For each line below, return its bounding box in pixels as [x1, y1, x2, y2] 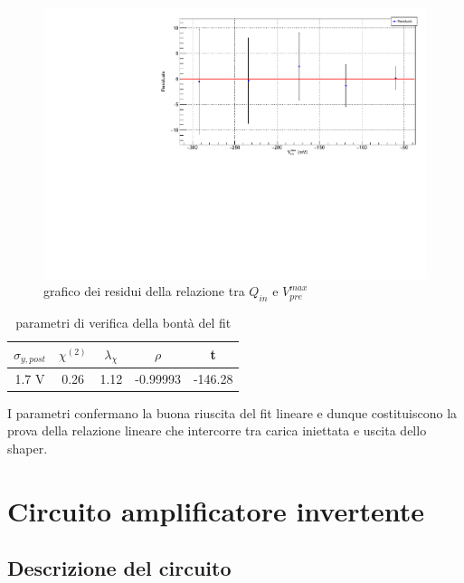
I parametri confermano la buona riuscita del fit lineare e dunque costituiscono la [7, 403, 458, 422]
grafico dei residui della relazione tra [43, 282, 245, 301]
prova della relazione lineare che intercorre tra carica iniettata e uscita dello [7, 421, 427, 440]
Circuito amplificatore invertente [7, 492, 424, 529]
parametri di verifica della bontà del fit [15, 313, 232, 332]
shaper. [7, 438, 48, 457]
